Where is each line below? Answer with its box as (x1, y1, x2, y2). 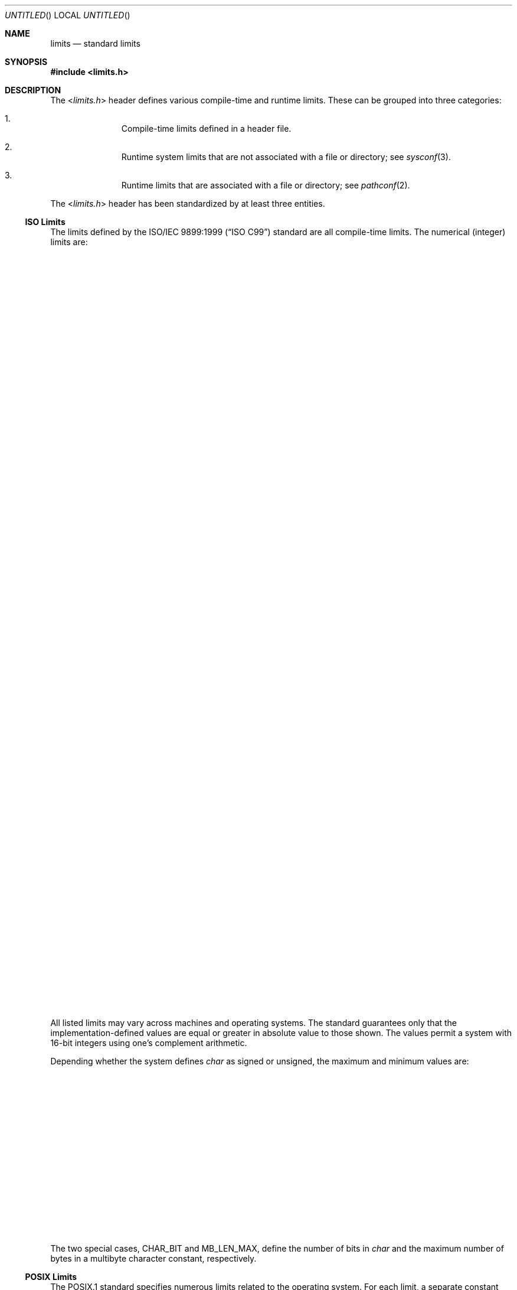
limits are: (50, 237, 88, 247)
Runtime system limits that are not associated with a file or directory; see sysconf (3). (121, 152, 451, 162)
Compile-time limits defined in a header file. (121, 123, 292, 133)
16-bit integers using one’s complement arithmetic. (50, 1038, 247, 1048)
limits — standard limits (50, 38, 140, 48)
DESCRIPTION (5, 85, 61, 95)
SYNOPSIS (5, 57, 48, 67)
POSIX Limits (25, 1272, 77, 1282)
